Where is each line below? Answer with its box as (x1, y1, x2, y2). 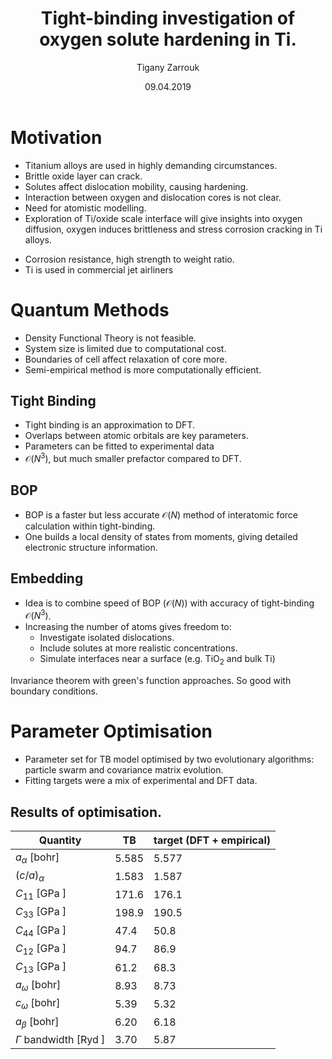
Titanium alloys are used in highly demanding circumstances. (24, 159, 278, 171)
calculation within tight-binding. (24, 520, 156, 532)
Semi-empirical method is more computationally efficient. (24, 363, 262, 376)
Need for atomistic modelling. (24, 202, 147, 214)
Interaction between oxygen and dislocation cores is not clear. (24, 191, 282, 203)
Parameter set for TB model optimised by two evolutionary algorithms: (24, 753, 315, 766)
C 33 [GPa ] (15, 905, 67, 921)
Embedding (10, 570, 84, 587)
